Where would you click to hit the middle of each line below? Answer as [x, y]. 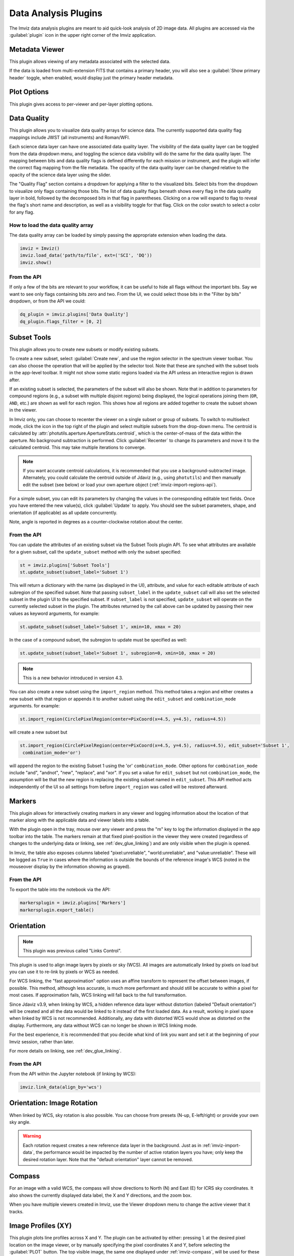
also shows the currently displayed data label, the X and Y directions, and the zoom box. [101, 1195]
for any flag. [22, 212]
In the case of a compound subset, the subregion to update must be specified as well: [98, 640]
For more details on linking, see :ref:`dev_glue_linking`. [65, 1051]
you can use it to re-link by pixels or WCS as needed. [64, 972]
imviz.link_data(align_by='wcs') [61, 1087]
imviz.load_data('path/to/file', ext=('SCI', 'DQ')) [86, 255]
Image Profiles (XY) [41, 1226]
